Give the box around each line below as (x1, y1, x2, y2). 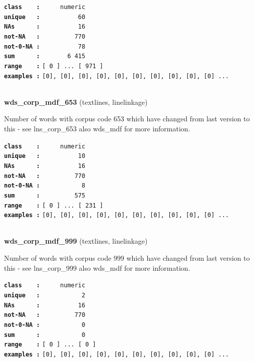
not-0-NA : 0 (4, 321, 86, 328)
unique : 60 (4, 13, 86, 21)
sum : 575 (4, 192, 86, 199)
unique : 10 (4, 152, 86, 160)
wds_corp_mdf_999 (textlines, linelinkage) (4, 236, 148, 246)
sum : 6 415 (4, 53, 86, 60)
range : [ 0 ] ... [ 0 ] (4, 341, 96, 348)
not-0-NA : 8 (4, 182, 86, 190)
